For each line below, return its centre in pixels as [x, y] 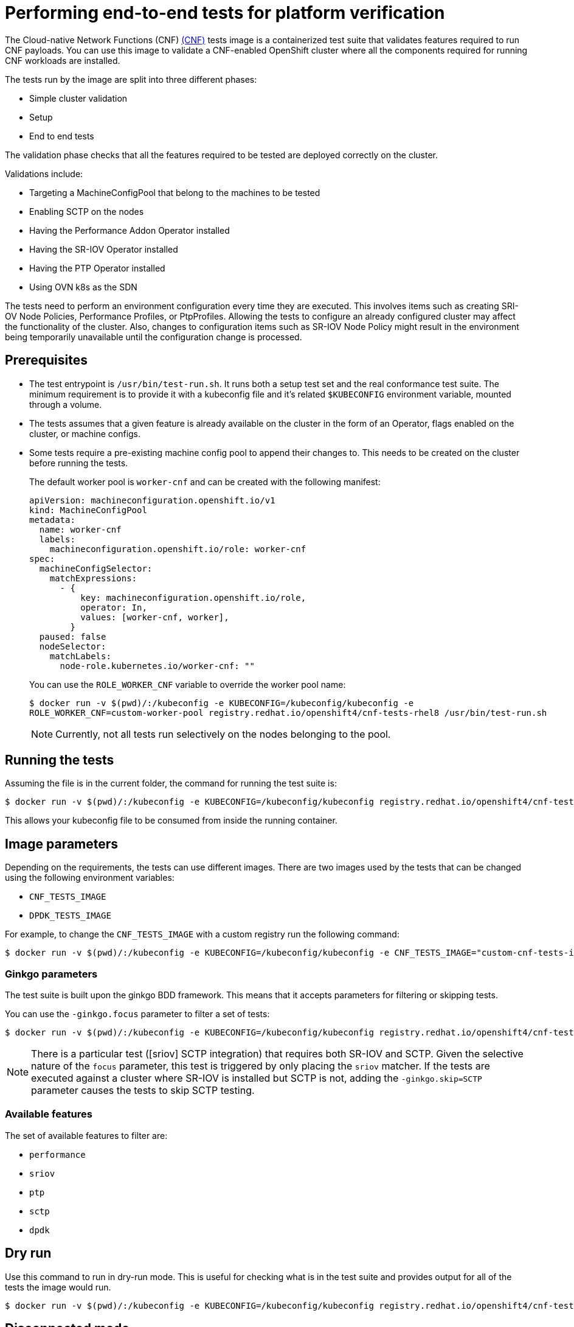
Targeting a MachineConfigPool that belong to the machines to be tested [175, 192]
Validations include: [44, 173]
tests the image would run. [58, 1287]
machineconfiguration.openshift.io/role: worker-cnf [178, 549]
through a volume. [66, 404]
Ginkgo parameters [51, 974]
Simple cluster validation [78, 98]
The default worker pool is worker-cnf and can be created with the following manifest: [205, 481]
